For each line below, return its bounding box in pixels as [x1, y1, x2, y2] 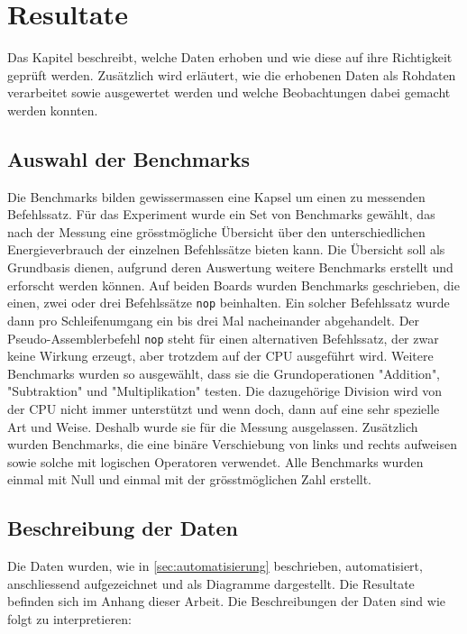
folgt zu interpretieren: [7, 609, 132, 628]
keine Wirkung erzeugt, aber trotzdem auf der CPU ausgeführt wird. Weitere [7, 346, 434, 365]
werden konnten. [7, 100, 98, 119]
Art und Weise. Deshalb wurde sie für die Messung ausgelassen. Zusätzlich [7, 417, 418, 436]
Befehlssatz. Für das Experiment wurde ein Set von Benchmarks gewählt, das [7, 205, 435, 224]
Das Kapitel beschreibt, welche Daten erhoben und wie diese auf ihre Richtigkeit [7, 48, 453, 67]
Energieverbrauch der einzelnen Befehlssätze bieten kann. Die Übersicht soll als [7, 240, 445, 259]
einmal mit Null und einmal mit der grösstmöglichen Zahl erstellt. [7, 470, 372, 489]
